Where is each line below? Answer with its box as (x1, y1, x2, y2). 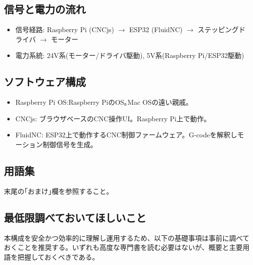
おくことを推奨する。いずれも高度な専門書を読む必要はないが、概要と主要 (4, 242, 243, 252)
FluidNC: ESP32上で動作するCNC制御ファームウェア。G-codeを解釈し (15, 130, 237, 140)
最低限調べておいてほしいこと (4, 209, 146, 225)
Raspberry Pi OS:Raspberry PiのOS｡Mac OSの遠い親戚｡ (15, 97, 189, 107)
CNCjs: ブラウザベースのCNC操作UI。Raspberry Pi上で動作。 (15, 113, 211, 123)
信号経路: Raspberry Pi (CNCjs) (15, 24, 114, 35)
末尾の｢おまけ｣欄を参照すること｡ (4, 186, 110, 196)
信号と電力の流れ (4, 1, 86, 17)
